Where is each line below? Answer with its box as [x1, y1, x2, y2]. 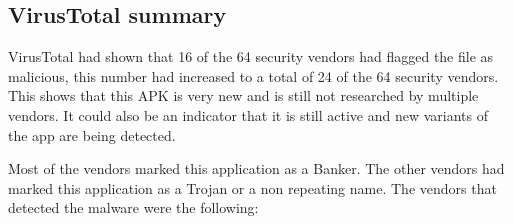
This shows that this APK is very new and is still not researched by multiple [8, 85, 479, 106]
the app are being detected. [8, 124, 176, 145]
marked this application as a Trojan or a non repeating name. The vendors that [8, 177, 497, 198]
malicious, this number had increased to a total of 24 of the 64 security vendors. [8, 65, 499, 86]
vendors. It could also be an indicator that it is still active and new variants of [8, 104, 489, 125]
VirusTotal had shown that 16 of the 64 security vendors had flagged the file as [8, 46, 494, 67]
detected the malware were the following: [8, 197, 259, 218]
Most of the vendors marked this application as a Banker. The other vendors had [8, 158, 505, 179]
